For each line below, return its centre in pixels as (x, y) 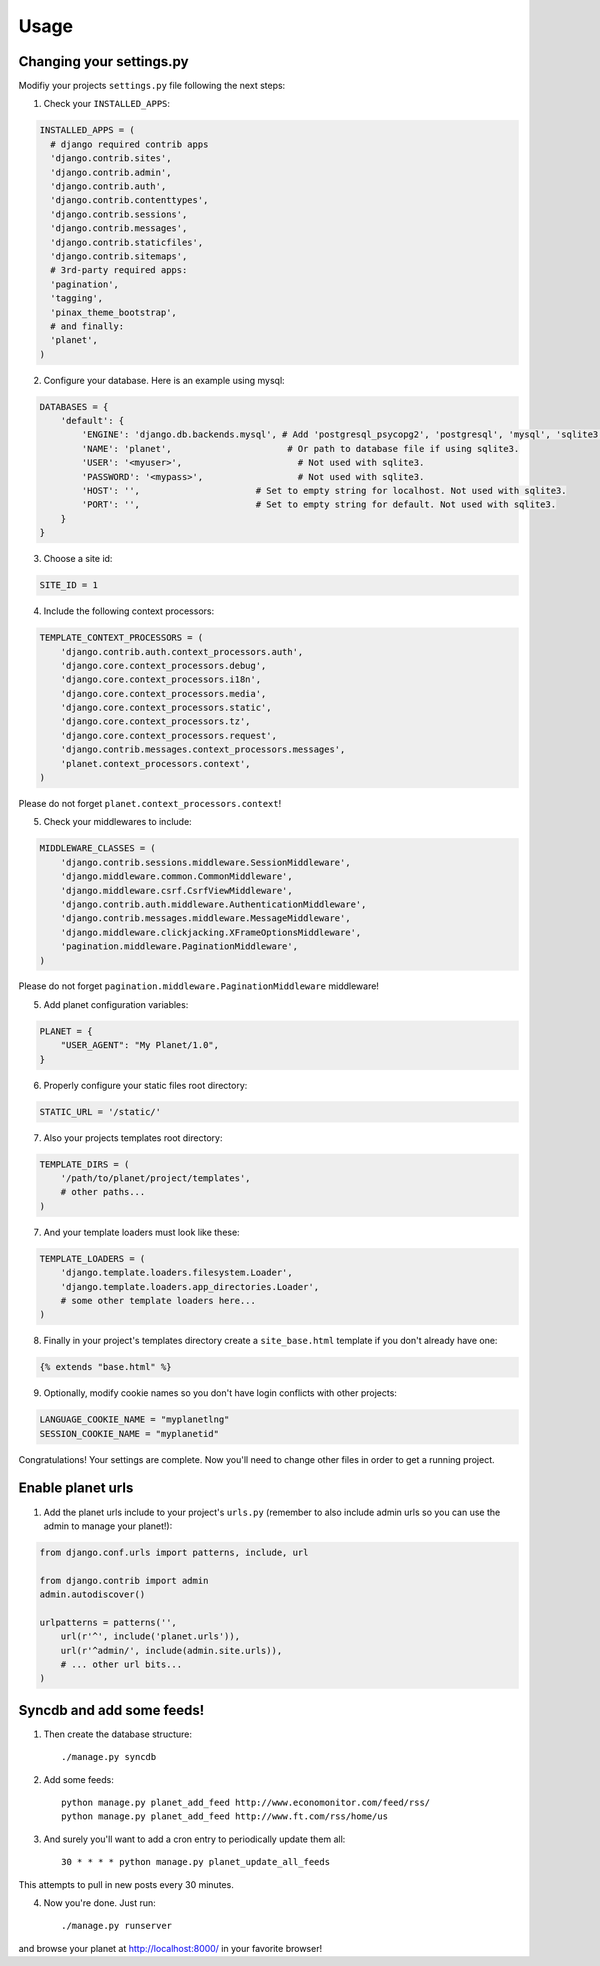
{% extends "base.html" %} (105, 1367)
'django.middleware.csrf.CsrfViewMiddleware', (177, 890)
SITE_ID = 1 (69, 585)
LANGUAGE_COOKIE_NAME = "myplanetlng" (134, 1419)
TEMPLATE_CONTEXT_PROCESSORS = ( (121, 638)
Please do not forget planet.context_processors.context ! (150, 803)
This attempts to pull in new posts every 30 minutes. (126, 1884)
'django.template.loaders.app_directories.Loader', (190, 1286)
